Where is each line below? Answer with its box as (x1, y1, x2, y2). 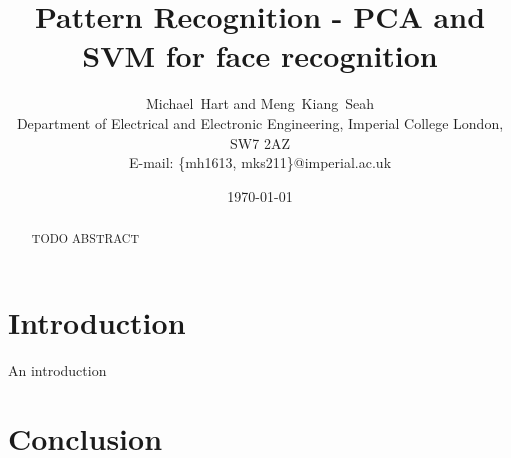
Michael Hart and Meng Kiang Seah (146, 93, 374, 114)
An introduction (8, 359, 107, 380)
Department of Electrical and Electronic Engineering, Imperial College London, (16, 112, 504, 133)
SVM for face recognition (82, 35, 438, 76)
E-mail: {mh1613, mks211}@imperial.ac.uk (128, 152, 392, 173)
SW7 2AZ (230, 132, 290, 153)
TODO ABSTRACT (31, 230, 139, 247)
